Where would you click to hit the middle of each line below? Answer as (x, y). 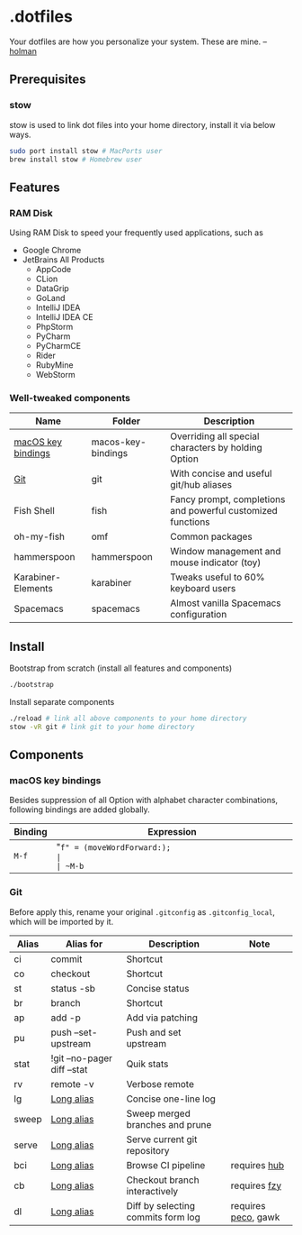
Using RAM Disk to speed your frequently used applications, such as (136, 233)
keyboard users (203, 589)
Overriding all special (215, 436)
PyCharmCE (58, 346)
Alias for (84, 944)
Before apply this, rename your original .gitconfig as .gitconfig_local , (142, 911)
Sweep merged (158, 1113)
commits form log (163, 1217)
